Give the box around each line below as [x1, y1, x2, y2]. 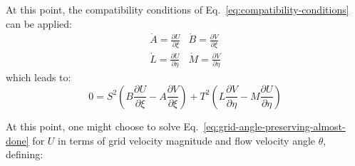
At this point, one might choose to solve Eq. [6, 118, 199, 133]
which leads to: [6, 70, 71, 85]
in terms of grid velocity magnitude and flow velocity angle [58, 133, 316, 147]
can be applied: [6, 16, 72, 31]
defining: [6, 147, 43, 162]
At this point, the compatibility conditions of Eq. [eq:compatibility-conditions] [6, 2, 349, 16]
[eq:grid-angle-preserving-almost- [203, 118, 346, 133]
